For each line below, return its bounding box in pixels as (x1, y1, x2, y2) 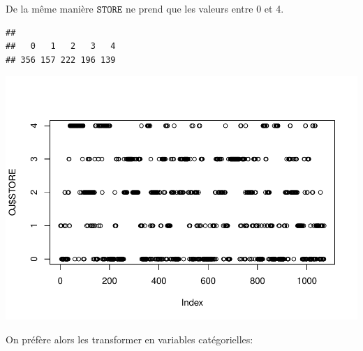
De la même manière (6, 1, 94, 15)
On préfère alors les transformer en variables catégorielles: (6, 331, 253, 346)
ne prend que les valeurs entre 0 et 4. (125, 1, 284, 15)
